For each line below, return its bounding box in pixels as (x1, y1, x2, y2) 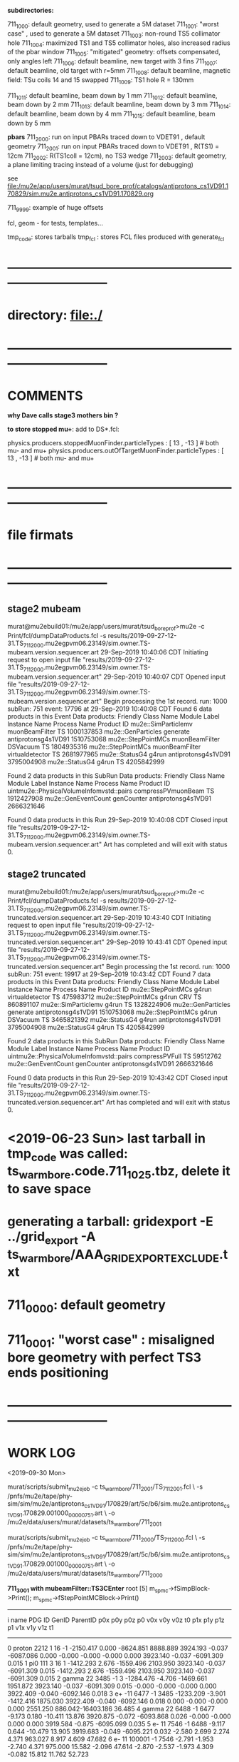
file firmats (7, 527, 73, 543)
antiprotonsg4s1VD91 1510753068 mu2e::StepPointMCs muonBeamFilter (7, 735, 221, 744)
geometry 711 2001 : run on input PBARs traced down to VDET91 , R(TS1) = (7, 142, 219, 152)
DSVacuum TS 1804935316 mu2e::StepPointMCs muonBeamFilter (7, 742, 201, 751)
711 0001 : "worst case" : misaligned (7, 1332, 216, 1350)
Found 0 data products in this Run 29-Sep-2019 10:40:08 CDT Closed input (7, 816, 228, 824)
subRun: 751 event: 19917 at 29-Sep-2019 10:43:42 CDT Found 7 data (7, 970, 211, 978)
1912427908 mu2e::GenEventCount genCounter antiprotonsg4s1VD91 (7, 794, 212, 803)
